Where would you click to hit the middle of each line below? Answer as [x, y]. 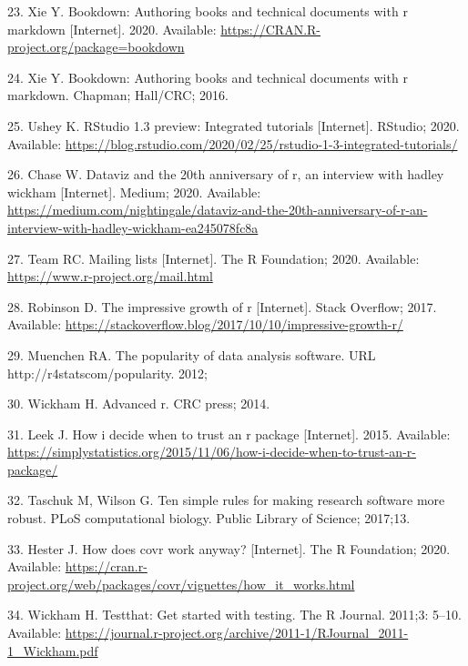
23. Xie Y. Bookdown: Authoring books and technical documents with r [208, 11]
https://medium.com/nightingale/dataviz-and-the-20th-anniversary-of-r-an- [218, 210]
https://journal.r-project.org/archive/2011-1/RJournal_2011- [237, 633]
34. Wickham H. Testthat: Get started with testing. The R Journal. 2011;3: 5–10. [234, 615]
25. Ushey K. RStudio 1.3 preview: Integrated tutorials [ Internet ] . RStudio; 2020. [234, 125]
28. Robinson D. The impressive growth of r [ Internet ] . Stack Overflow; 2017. [222, 306]
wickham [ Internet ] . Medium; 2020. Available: [134, 192]
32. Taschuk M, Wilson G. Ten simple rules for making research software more [226, 500]
